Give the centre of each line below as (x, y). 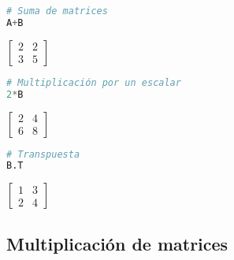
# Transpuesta (43, 154)
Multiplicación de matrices (117, 243)
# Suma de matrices (57, 11)
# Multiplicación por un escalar (94, 82)
